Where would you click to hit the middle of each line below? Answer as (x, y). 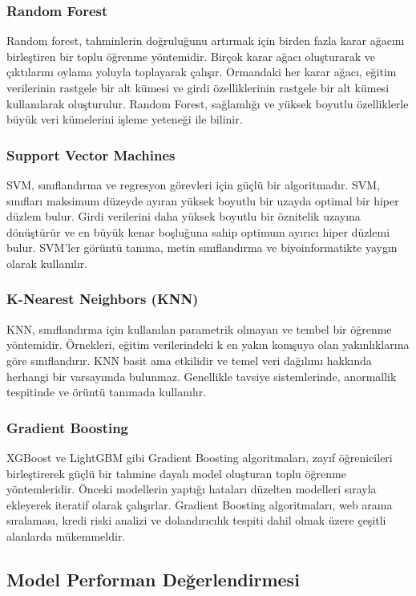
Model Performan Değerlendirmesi (153, 579)
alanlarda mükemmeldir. (66, 535)
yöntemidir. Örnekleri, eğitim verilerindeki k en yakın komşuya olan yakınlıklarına (208, 345)
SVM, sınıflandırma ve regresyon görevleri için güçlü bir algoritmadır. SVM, (194, 184)
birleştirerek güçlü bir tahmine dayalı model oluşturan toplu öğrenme (176, 473)
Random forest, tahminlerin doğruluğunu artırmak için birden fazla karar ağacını (206, 41)
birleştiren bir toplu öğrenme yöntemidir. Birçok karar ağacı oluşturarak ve (191, 56)
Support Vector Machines (91, 154)
